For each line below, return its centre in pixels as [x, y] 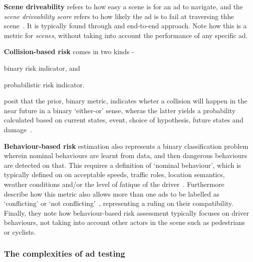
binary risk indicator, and [42, 68]
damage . [18, 129]
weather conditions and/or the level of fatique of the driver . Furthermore [114, 184]
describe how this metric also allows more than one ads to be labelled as [112, 193]
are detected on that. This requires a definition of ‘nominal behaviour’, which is [123, 165]
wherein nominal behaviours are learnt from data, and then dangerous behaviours [126, 155]
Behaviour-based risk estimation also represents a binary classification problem [126, 146]
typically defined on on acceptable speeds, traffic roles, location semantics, [114, 174]
